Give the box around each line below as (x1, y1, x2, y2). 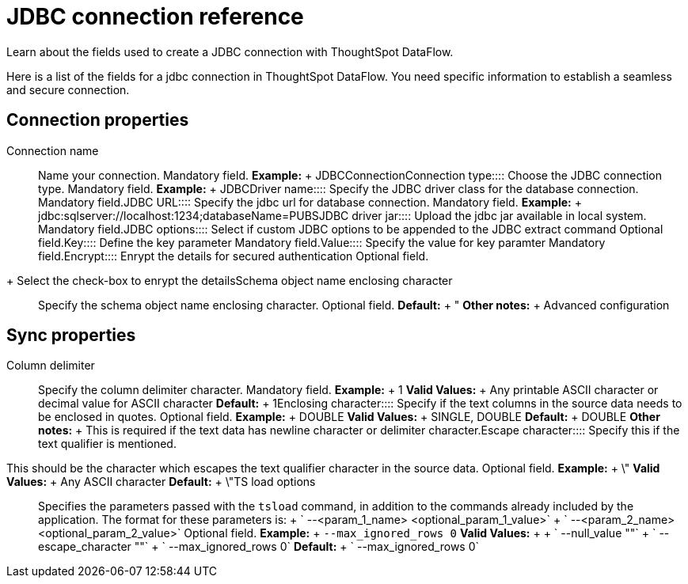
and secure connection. (6, 82, 130, 97)
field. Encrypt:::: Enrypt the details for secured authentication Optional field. (38, 248, 429, 263)
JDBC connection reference (6, 3, 304, 30)
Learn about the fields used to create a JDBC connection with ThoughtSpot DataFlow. (6, 44, 454, 59)
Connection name (6, 143, 99, 157)
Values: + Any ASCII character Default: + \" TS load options (6, 475, 316, 489)
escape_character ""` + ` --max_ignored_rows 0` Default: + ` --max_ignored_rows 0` (38, 540, 480, 554)
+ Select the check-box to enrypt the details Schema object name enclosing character (6, 273, 453, 287)
